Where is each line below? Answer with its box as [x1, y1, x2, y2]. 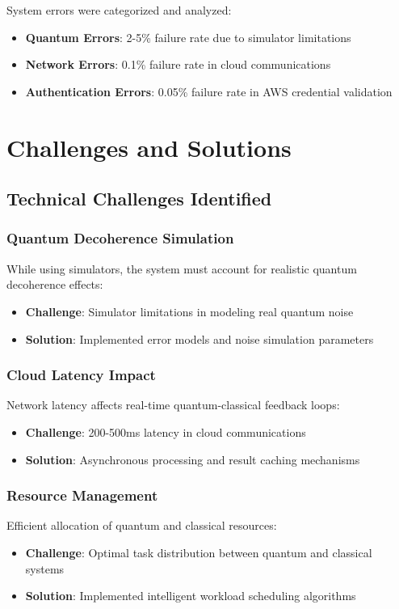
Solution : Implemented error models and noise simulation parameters [25, 330, 374, 347]
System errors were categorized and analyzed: [6, 2, 232, 18]
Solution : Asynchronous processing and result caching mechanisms [25, 450, 360, 467]
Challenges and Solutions [6, 130, 292, 163]
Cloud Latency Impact [6, 365, 156, 385]
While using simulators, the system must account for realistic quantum [6, 260, 357, 277]
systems [25, 560, 65, 577]
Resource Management [6, 485, 158, 505]
